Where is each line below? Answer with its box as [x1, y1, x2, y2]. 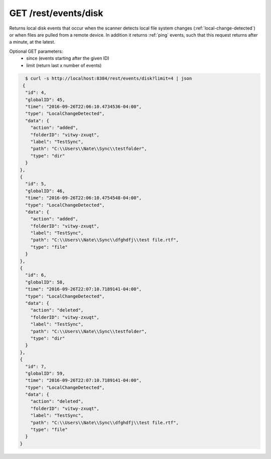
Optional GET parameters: [9, 48, 63, 54]
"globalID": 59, [25, 370, 65, 376]
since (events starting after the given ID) [26, 55, 110, 61]
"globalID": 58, [25, 279, 65, 285]
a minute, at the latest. [9, 39, 55, 45]
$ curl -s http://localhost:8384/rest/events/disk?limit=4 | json [25, 76, 192, 81]
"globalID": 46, [25, 188, 65, 194]
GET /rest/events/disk [9, 8, 103, 19]
